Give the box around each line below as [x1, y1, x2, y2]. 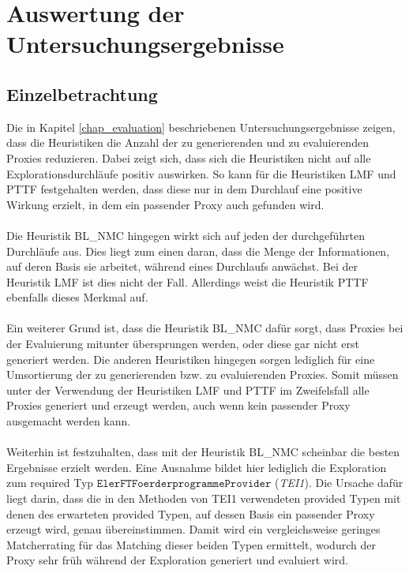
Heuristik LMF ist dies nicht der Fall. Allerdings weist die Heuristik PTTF [6, 273, 369, 290]
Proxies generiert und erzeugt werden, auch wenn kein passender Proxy [6, 397, 351, 414]
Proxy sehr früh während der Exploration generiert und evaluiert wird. [6, 552, 348, 568]
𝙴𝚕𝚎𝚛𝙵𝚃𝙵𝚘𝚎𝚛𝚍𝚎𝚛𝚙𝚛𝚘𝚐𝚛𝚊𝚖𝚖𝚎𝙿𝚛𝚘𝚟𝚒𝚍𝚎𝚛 [96, 478, 272, 490]
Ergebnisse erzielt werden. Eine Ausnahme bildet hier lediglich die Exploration [6, 459, 387, 475]
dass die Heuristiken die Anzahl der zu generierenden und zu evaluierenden [6, 134, 369, 151]
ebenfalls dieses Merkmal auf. [6, 289, 148, 305]
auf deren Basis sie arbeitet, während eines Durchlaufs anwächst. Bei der [6, 258, 358, 275]
